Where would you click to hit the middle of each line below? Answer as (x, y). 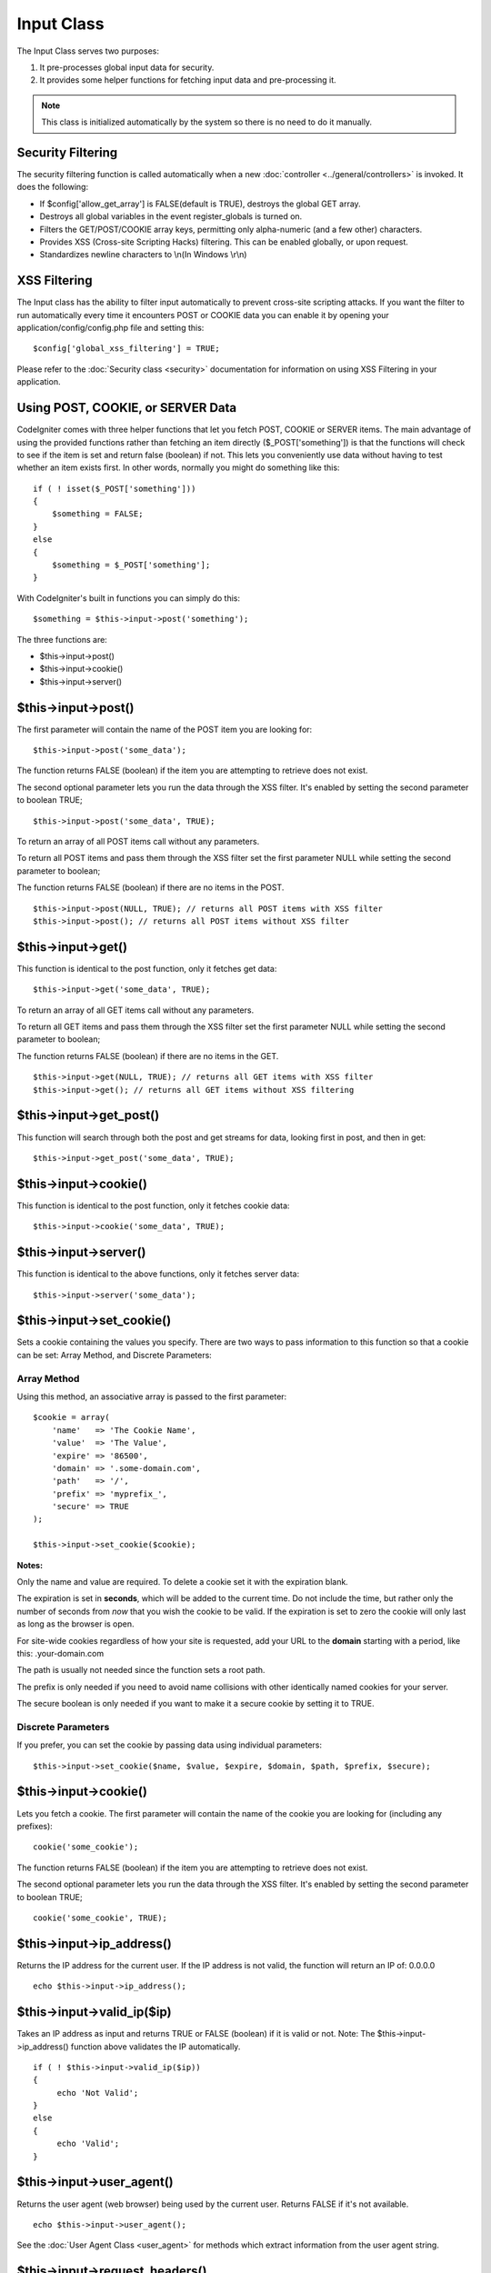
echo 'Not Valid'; (98, 2093)
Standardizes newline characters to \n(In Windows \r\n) (143, 255)
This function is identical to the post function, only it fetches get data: (147, 968)
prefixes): (35, 1826)
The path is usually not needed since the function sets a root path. (141, 1670)
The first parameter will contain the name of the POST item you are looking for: (165, 729)
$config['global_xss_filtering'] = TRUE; (126, 349)
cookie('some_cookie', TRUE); (100, 1918)
